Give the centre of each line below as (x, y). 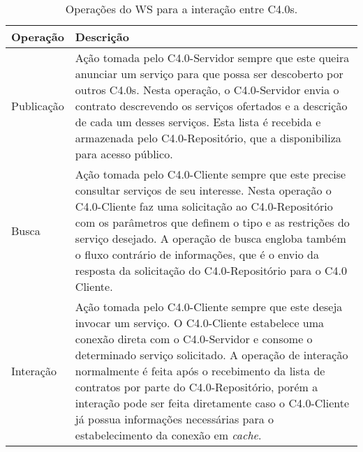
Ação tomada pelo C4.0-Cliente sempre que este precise (210, 174)
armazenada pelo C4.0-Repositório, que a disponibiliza (208, 138)
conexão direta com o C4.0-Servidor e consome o (194, 339)
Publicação (38, 106)
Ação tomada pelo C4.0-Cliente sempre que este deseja (209, 307)
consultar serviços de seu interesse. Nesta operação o (203, 190)
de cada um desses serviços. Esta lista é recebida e (198, 122)
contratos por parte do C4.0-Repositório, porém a (197, 387)
